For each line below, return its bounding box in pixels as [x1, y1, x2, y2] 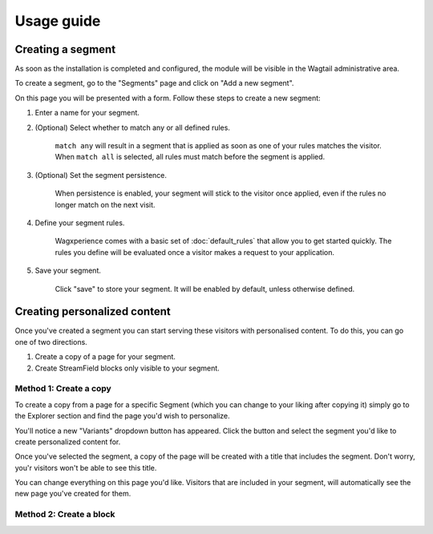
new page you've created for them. [14, 489, 132, 499]
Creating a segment [14, 42, 116, 56]
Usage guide [14, 12, 101, 30]
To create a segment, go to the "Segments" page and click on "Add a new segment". [14, 79, 294, 88]
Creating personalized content [14, 305, 172, 318]
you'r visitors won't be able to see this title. [14, 463, 157, 472]
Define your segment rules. [34, 217, 125, 228]
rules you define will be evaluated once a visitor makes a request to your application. [55, 247, 334, 257]
